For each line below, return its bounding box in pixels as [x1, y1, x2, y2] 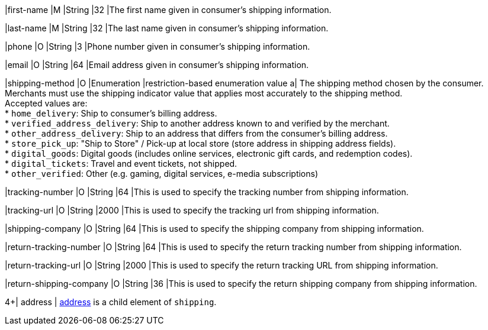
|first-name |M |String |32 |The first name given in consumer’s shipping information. [5, 5, 332, 15]
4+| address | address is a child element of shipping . [5, 297, 217, 307]
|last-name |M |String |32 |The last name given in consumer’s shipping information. [5, 23, 329, 33]
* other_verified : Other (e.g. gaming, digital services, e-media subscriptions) [5, 169, 319, 179]
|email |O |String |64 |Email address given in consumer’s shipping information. [5, 60, 309, 70]
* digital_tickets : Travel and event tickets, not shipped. [5, 158, 237, 169]
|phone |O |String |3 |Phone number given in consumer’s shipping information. [5, 41, 310, 51]
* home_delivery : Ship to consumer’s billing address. [5, 108, 217, 118]
